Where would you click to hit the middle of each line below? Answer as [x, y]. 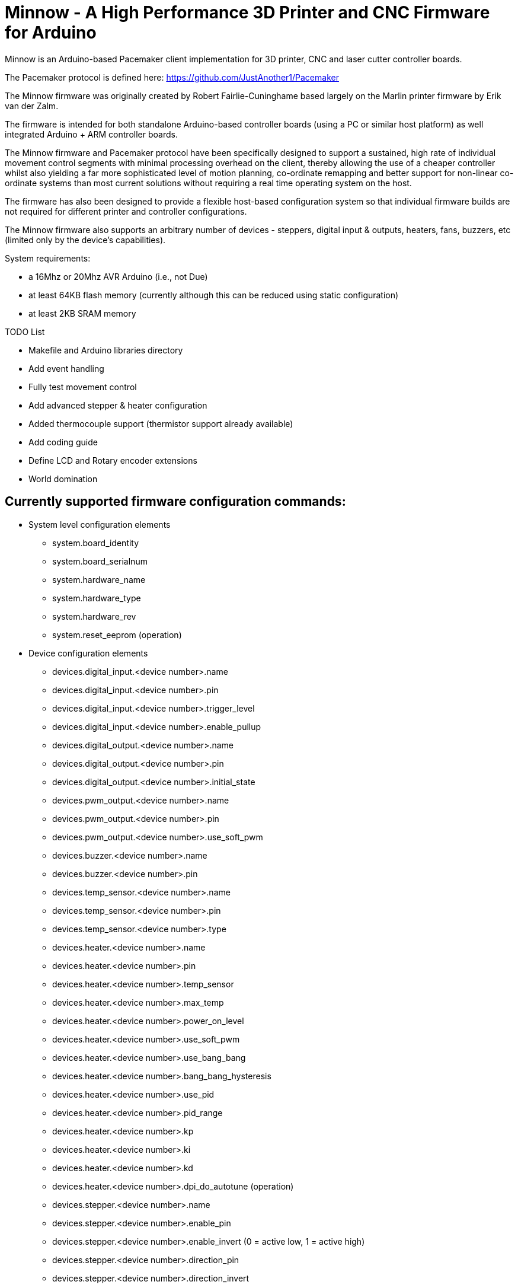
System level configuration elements [100, 524]
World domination [63, 479]
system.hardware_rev [94, 616]
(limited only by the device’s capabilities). [85, 240]
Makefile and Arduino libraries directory [106, 350]
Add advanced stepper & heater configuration [118, 405]
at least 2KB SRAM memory [82, 313]
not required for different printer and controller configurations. [126, 211]
